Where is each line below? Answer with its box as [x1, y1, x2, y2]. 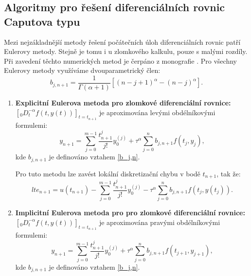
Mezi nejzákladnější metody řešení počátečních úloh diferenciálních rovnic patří [4, 36, 241, 47]
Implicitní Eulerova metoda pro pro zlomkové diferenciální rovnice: [15, 207, 245, 218]
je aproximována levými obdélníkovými [99, 107, 215, 117]
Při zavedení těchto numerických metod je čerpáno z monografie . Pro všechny [4, 55, 237, 66]
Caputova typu [4, 14, 80, 29]
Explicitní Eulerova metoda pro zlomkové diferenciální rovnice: [15, 98, 231, 108]
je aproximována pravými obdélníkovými [99, 217, 220, 227]
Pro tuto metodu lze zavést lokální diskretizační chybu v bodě [15, 168, 200, 178]
